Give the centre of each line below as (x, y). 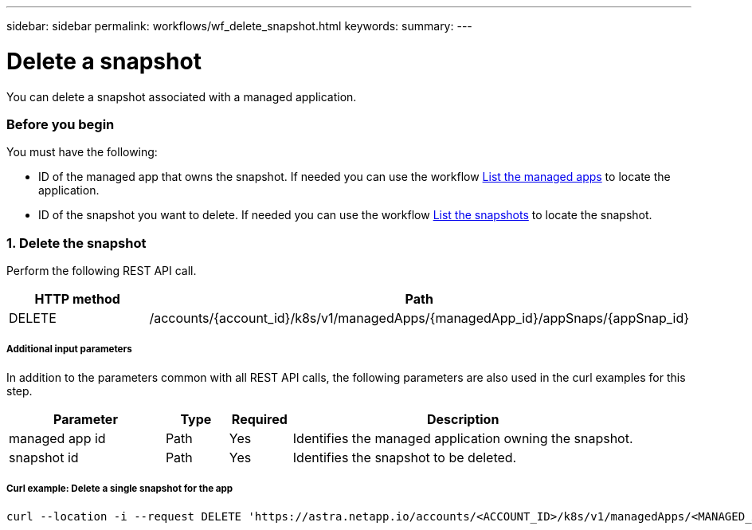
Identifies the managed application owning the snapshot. (463, 438)
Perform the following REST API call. (102, 271)
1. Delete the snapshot (76, 243)
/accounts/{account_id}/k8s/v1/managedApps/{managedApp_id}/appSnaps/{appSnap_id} (419, 318)
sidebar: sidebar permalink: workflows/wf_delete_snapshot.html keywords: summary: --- (239, 26)
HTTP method (77, 299)
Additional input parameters (69, 349)
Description (463, 419)
